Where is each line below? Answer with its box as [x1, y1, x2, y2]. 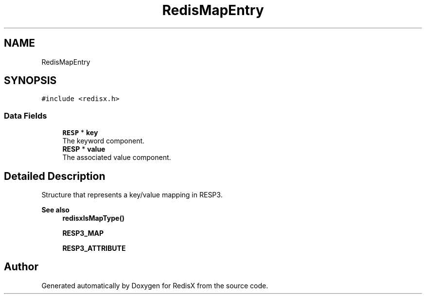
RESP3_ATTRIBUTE [62, 244, 126, 253]
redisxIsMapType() [62, 214, 124, 223]
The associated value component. [62, 153, 171, 162]
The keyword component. [62, 137, 145, 145]
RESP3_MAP [62, 229, 104, 238]
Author [4, 261, 38, 273]
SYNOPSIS [4, 74, 57, 87]
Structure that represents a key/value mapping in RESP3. [41, 191, 223, 199]
